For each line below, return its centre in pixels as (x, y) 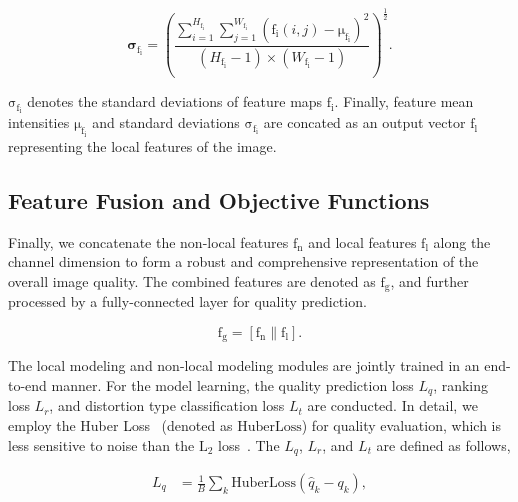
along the (462, 241)
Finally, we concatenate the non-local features (148, 241)
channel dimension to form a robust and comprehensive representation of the (243, 261)
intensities (39, 122)
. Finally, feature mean (404, 101)
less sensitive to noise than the (101, 444)
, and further (429, 280)
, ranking (461, 384)
